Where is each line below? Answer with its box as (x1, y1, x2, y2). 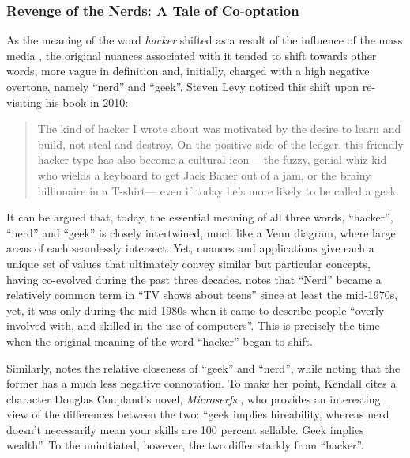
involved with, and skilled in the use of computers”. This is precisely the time (6, 317, 380, 334)
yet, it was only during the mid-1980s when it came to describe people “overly (6, 301, 385, 318)
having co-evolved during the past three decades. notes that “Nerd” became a (6, 271, 382, 287)
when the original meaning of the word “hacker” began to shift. (6, 332, 313, 349)
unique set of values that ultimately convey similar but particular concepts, (6, 255, 371, 271)
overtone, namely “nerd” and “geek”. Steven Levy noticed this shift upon (6, 78, 359, 94)
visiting (6, 93, 42, 110)
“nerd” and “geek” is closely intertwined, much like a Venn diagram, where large (6, 224, 396, 240)
